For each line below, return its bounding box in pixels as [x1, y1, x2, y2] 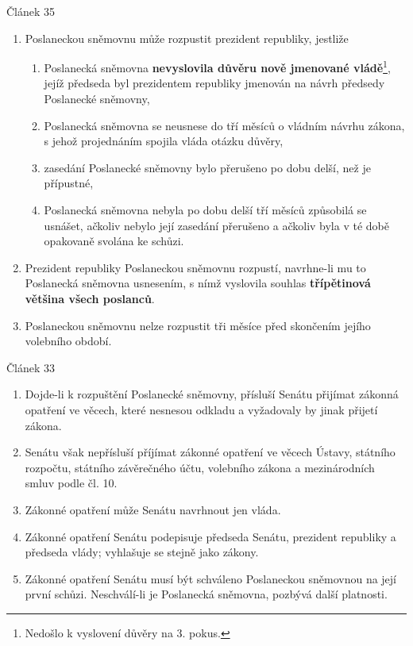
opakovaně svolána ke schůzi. [44, 233, 184, 249]
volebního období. [25, 333, 112, 349]
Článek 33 [6, 359, 56, 375]
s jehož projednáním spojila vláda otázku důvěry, [44, 133, 284, 149]
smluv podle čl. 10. [25, 475, 118, 491]
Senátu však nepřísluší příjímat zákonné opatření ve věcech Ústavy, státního [25, 444, 396, 460]
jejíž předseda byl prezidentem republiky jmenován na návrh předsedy [44, 75, 385, 91]
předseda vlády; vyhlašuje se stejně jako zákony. [25, 544, 259, 560]
